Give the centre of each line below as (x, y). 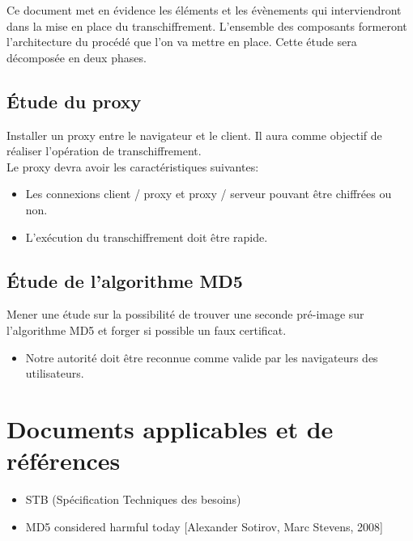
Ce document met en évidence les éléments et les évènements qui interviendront (204, 10)
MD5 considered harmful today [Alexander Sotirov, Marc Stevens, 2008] (204, 526)
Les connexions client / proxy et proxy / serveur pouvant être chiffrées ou (209, 194)
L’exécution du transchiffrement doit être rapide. (147, 237)
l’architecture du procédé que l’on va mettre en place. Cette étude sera (182, 42)
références (64, 461)
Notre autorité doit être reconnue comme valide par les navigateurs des (202, 357)
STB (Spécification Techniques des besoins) (133, 499)
